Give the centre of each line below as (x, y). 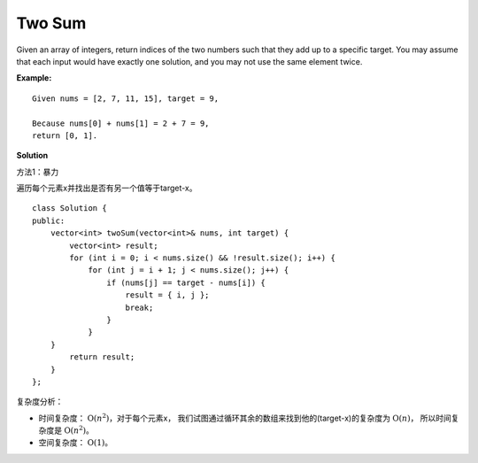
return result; (102, 357)
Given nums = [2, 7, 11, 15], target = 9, (126, 98)
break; (139, 307)
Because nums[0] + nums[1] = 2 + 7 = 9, (121, 123)
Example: (34, 78)
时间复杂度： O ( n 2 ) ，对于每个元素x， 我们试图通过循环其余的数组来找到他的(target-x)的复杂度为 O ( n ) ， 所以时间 (245, 417)
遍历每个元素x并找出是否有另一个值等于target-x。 (107, 188)
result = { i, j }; (167, 295)
